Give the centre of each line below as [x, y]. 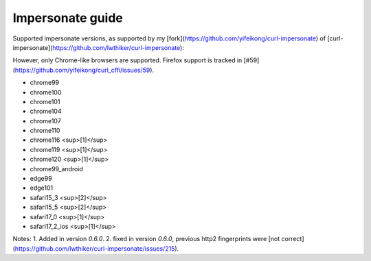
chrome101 [45, 101]
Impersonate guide [68, 18]
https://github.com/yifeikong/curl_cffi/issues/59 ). [85, 70]
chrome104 [46, 111]
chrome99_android [57, 169]
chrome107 [45, 121]
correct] [293, 239]
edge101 [42, 188]
